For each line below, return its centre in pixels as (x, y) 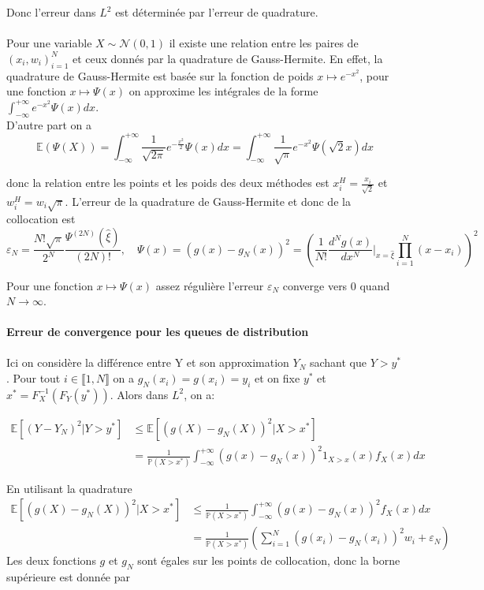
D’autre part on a (49, 124)
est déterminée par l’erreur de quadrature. (217, 12)
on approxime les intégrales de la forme (223, 91)
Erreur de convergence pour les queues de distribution (158, 332)
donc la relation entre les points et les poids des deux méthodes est (168, 183)
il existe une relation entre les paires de (264, 43)
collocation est (41, 219)
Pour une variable (49, 43)
